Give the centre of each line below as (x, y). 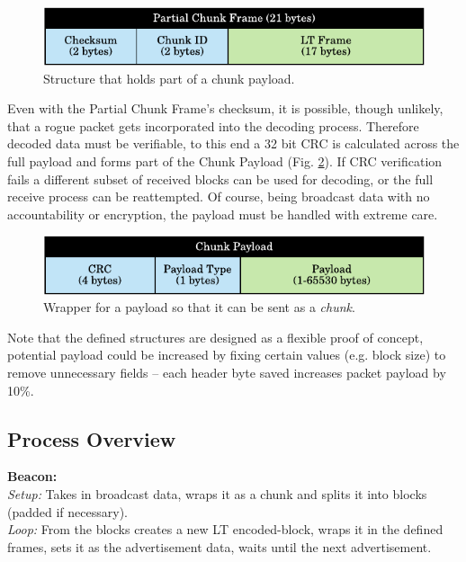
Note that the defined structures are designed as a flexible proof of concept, (215, 337)
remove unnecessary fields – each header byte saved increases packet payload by (227, 372)
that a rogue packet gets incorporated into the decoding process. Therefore (213, 125)
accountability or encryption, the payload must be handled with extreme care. (223, 214)
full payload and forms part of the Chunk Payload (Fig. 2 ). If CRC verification (225, 161)
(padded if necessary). (67, 511)
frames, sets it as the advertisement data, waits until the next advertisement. (220, 546)
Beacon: (32, 476)
